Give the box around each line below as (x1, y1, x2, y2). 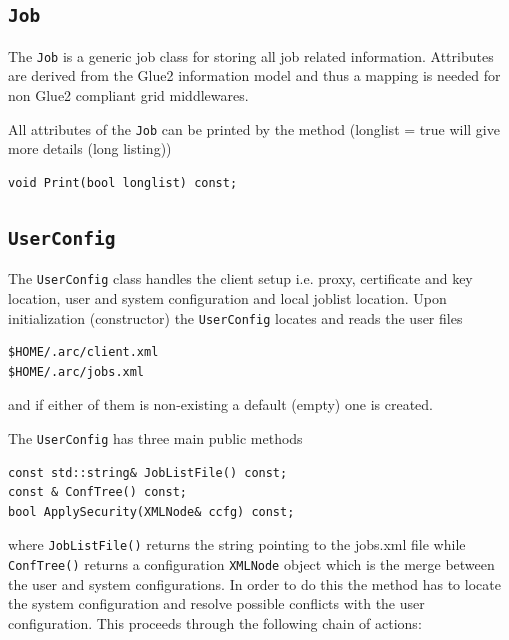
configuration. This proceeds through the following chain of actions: (8, 612, 422, 633)
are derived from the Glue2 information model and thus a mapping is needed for (8, 65, 501, 86)
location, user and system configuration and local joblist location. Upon (8, 287, 447, 308)
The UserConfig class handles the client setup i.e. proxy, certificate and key (8, 268, 473, 289)
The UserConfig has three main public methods (8, 427, 303, 448)
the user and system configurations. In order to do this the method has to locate (8, 573, 501, 594)
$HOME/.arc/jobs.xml (8, 364, 145, 379)
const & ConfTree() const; (8, 485, 187, 500)
